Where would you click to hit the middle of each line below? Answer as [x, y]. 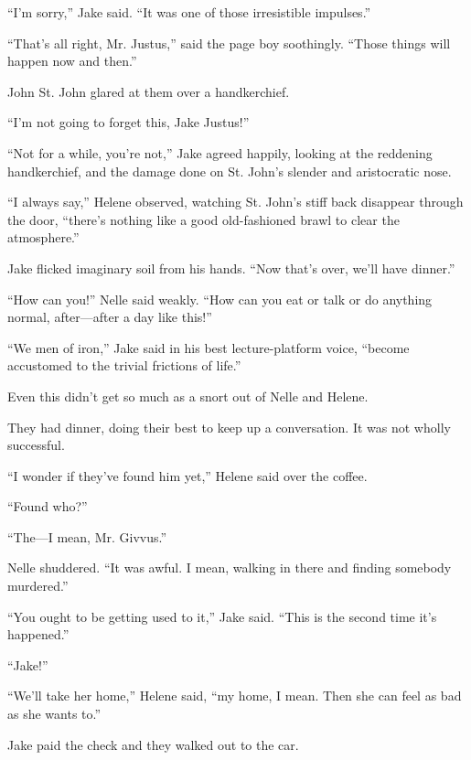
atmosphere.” [43, 237]
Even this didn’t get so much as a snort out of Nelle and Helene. [188, 396]
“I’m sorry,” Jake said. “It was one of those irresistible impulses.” [189, 12]
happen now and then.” [72, 61]
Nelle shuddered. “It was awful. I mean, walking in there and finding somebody [230, 567]
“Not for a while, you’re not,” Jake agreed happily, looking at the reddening [220, 152]
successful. [36, 445]
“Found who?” [48, 506]
